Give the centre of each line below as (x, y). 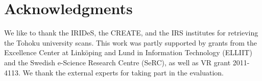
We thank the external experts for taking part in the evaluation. (123, 72)
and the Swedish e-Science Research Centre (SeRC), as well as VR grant (117, 62)
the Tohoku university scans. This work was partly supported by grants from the (131, 42)
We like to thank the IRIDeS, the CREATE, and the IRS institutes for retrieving (131, 33)
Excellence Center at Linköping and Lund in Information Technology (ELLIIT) (128, 52)
